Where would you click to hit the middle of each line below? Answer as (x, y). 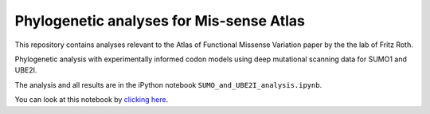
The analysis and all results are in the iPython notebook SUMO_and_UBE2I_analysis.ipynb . (168, 85)
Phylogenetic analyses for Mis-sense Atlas (160, 21)
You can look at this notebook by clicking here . (92, 100)
